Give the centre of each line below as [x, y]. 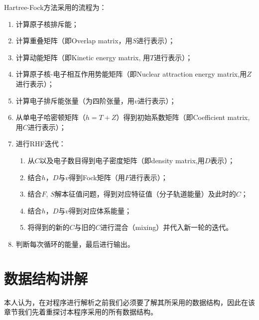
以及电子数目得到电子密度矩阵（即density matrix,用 [122, 160]
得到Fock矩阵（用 [97, 177]
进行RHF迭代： [41, 144]
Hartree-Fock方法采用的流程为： [55, 7]
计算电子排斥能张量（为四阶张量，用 [75, 100]
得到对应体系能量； [100, 210]
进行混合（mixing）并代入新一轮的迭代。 [167, 227]
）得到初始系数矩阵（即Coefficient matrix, [183, 117]
